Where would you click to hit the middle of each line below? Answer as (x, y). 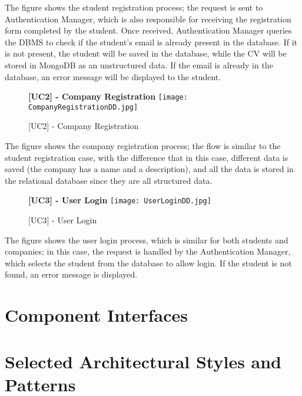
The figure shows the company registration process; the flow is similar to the (143, 146)
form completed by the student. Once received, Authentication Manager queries (148, 30)
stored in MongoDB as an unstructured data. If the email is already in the (139, 65)
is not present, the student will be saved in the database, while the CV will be (146, 53)
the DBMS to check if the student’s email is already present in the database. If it (151, 42)
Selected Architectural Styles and (143, 361)
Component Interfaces (96, 315)
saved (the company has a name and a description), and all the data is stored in (149, 169)
